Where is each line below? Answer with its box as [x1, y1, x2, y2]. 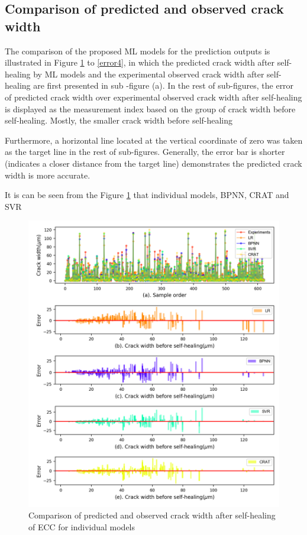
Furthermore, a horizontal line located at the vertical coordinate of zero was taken [5, 134, 303, 146]
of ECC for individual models [28, 521, 135, 533]
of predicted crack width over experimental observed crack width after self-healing [5, 90, 302, 103]
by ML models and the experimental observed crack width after [33, 67, 264, 80]
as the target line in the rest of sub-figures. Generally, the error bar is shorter [5, 145, 285, 158]
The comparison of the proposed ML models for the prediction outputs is [5, 44, 270, 57]
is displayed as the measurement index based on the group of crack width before [5, 102, 296, 115]
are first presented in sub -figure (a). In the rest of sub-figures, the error [33, 79, 294, 92]
